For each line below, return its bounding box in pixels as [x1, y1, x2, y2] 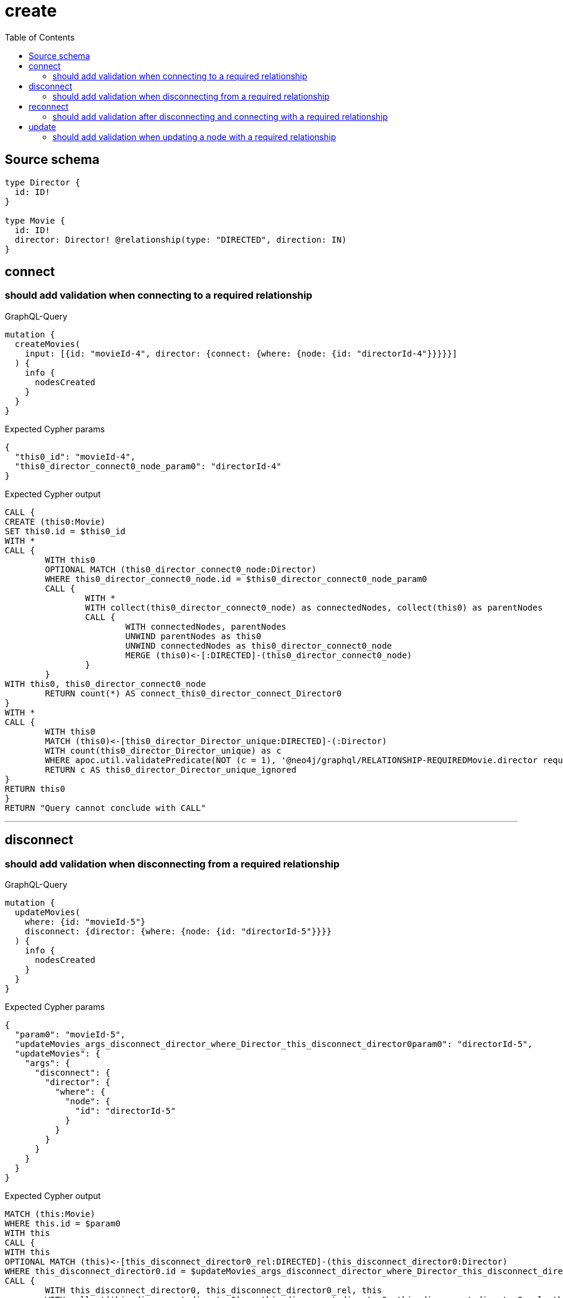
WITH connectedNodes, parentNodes [125, 621, 287, 631]
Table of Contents [5, 32, 75, 42]
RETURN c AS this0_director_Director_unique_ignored [45, 764, 296, 775]
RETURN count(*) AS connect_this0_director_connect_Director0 [45, 688, 342, 698]
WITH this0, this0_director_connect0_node [5, 679, 206, 689]
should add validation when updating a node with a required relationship [52, 131, 336, 142]
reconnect [29, 101, 69, 111]
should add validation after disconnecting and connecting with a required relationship [52, 111, 388, 122]
